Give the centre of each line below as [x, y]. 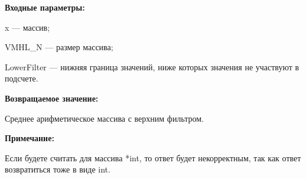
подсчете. [22, 78]
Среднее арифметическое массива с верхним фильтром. [104, 118]
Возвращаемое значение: [52, 98]
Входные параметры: [45, 7]
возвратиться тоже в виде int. [58, 169]
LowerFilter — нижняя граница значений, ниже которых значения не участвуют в [152, 66]
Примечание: [30, 138]
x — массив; [27, 27]
